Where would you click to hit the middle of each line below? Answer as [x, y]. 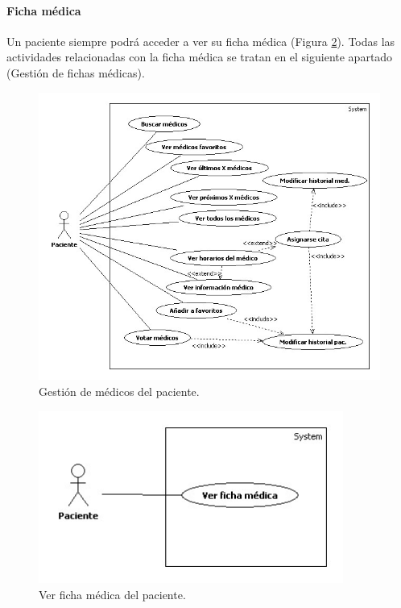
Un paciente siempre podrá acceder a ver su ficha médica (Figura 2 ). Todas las [201, 41]
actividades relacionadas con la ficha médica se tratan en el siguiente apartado [200, 57]
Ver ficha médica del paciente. [112, 594]
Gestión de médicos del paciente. [119, 391]
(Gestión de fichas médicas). [76, 72]
